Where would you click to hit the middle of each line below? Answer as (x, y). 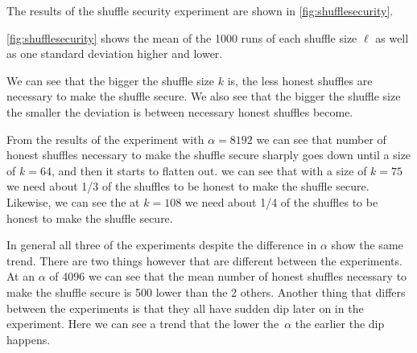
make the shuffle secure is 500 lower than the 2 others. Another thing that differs (206, 291)
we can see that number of (321, 139)
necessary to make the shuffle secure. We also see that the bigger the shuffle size (204, 96)
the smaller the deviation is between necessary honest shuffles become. (180, 111)
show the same (367, 245)
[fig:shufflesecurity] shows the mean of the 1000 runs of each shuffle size (182, 37)
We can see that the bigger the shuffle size (111, 80)
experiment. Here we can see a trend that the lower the (143, 324)
